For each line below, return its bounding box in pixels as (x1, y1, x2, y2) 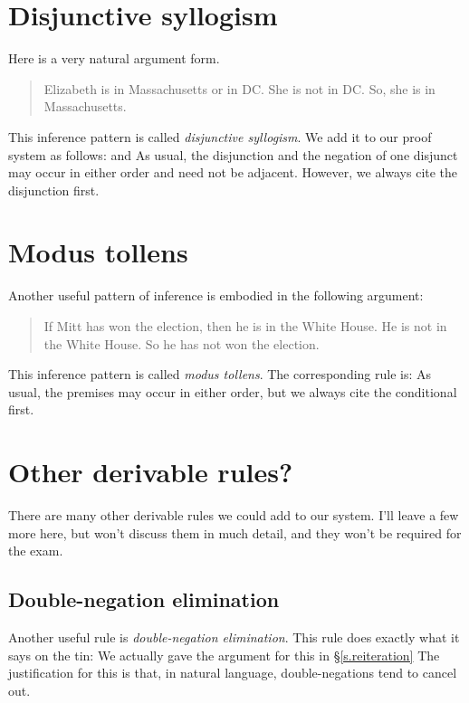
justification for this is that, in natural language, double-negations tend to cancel (8, 663, 457, 682)
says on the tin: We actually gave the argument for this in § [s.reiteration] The (8, 645, 440, 664)
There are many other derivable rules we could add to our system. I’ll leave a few (8, 506, 459, 525)
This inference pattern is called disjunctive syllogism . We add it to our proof (8, 127, 432, 146)
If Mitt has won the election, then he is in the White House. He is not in (43, 317, 447, 335)
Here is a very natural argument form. (8, 49, 220, 68)
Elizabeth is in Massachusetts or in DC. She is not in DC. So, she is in (43, 79, 435, 98)
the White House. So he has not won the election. (43, 334, 320, 353)
